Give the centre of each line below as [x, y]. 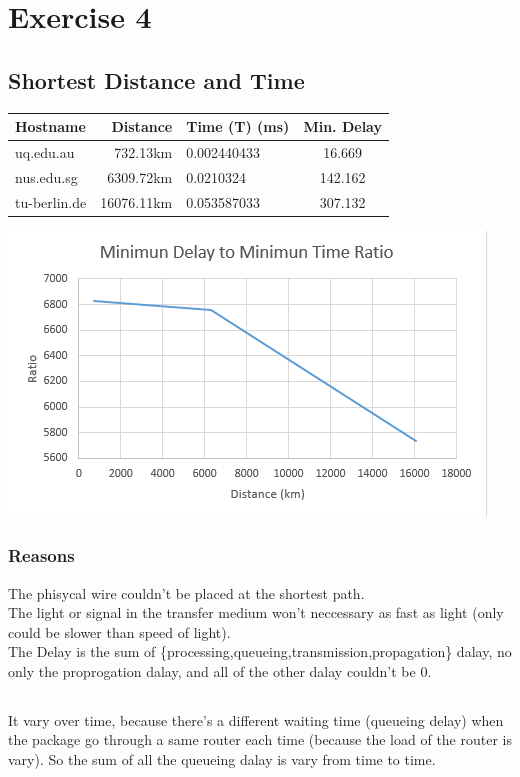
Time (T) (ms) [238, 126]
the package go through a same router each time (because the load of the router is [260, 739]
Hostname [50, 126]
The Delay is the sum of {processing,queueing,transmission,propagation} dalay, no [260, 651]
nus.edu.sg [46, 176]
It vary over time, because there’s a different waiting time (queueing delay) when [256, 719]
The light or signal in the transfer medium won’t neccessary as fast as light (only [256, 612]
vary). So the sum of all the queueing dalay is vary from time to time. [222, 759]
